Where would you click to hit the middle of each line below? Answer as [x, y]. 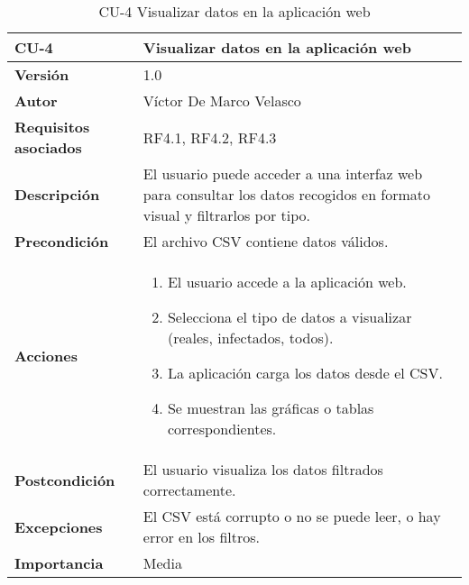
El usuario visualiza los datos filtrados [263, 469]
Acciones [46, 355]
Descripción [57, 194]
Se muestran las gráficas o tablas [271, 408]
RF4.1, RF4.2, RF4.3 [210, 137]
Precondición [62, 241]
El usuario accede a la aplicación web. [287, 282]
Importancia [59, 563]
